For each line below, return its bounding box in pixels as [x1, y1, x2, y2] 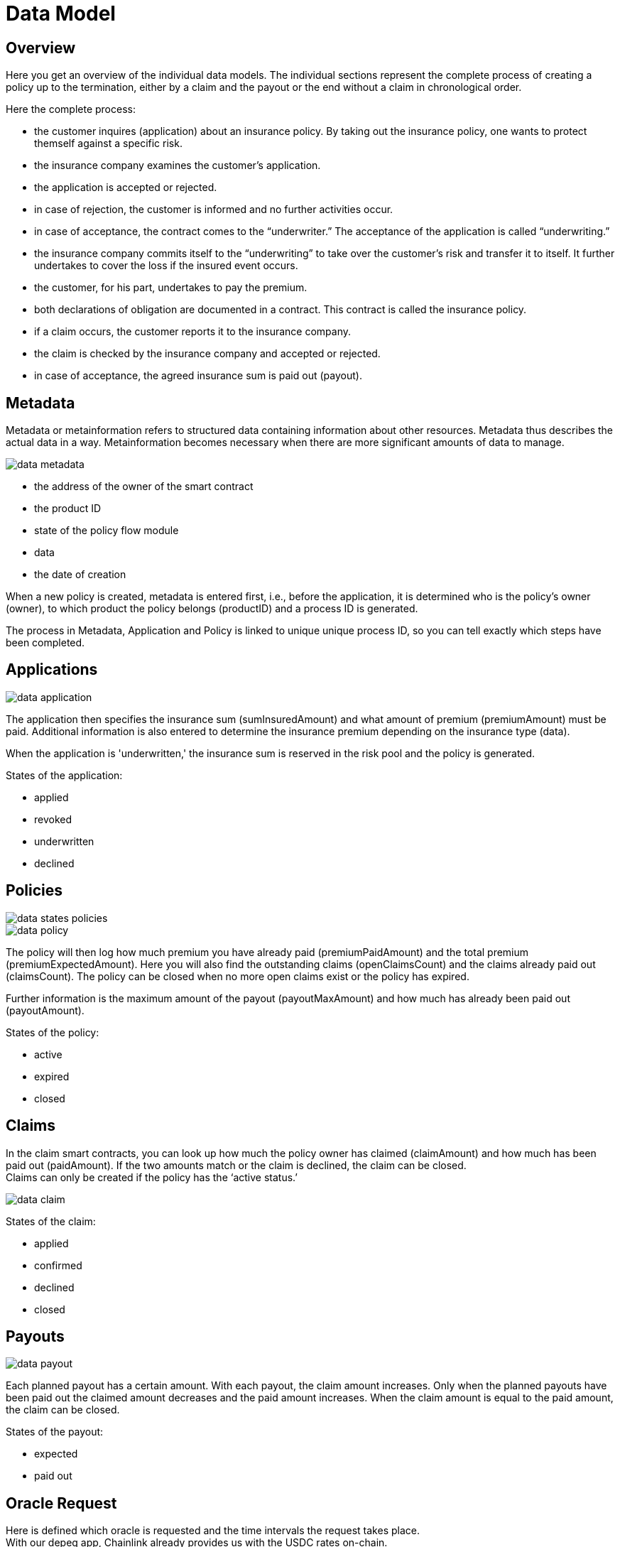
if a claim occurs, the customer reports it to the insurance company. [34, 325, 352, 338]
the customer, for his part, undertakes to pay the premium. [34, 281, 308, 294]
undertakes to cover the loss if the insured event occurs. [34, 259, 298, 272]
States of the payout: [6, 1426, 104, 1438]
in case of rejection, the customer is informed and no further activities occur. [34, 203, 393, 216]
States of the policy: [6, 1026, 99, 1038]
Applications [6, 661, 98, 679]
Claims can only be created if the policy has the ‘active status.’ [6, 1171, 298, 1183]
